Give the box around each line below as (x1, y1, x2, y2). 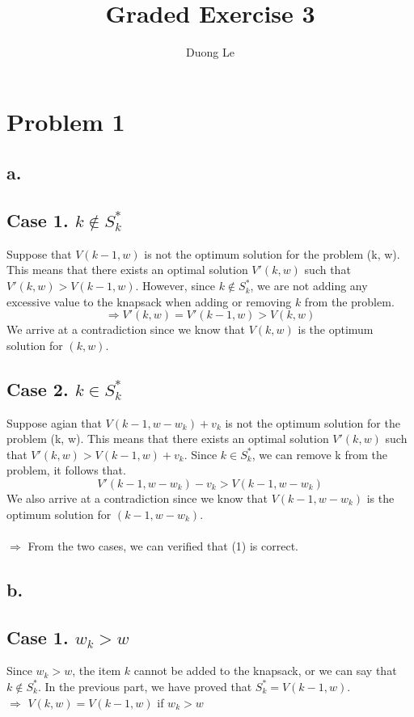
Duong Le (186, 44, 234, 61)
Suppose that (6, 245, 72, 262)
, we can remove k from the (251, 445, 387, 462)
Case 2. (6, 376, 69, 401)
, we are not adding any (250, 277, 368, 294)
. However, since (135, 277, 216, 294)
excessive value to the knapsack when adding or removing (6, 293, 292, 310)
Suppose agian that (6, 414, 102, 431)
